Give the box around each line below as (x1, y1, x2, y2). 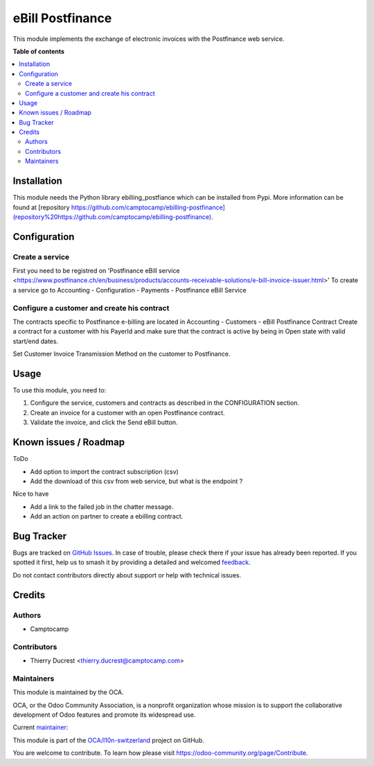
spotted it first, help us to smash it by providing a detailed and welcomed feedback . (12, 558, 251, 566)
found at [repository (12, 203, 70, 211)
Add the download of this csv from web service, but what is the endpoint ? (30, 477, 243, 485)
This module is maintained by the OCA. (12, 688, 124, 697)
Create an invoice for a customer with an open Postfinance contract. (30, 408, 225, 417)
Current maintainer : (12, 723, 69, 731)
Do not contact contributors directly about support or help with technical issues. (12, 571, 242, 579)
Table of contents (12, 47, 65, 55)
